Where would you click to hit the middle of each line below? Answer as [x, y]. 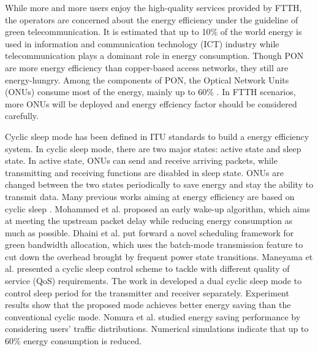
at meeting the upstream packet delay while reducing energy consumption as [149, 221]
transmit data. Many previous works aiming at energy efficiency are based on [150, 196]
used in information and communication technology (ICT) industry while [142, 43]
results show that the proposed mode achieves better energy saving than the [148, 305]
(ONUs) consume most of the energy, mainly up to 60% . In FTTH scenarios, [150, 92]
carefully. [22, 116]
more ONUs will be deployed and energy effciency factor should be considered [151, 103]
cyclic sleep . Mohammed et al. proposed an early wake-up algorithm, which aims [158, 208]
